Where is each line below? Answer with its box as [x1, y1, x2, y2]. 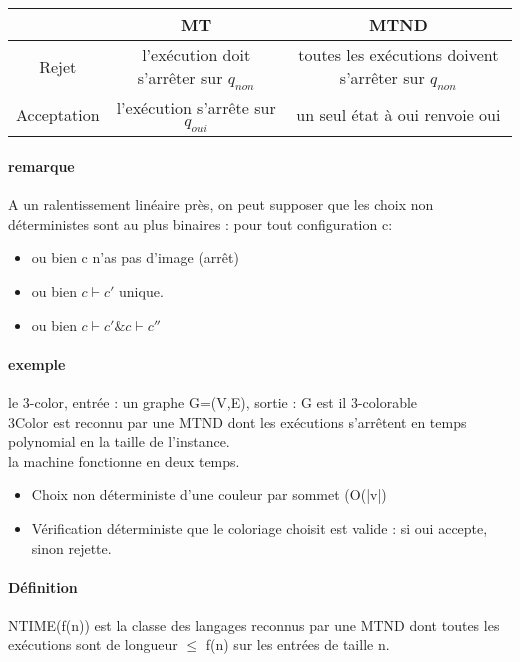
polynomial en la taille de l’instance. [8, 431, 230, 452]
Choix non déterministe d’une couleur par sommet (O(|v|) [31, 484, 387, 505]
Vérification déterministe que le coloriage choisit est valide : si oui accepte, [31, 517, 488, 538]
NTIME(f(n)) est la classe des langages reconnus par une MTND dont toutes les [8, 614, 500, 635]
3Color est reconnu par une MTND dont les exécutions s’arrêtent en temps [8, 411, 467, 432]
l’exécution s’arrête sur [116, 96, 276, 120]
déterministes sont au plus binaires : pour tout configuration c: [8, 213, 393, 234]
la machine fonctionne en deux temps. [8, 450, 240, 471]
